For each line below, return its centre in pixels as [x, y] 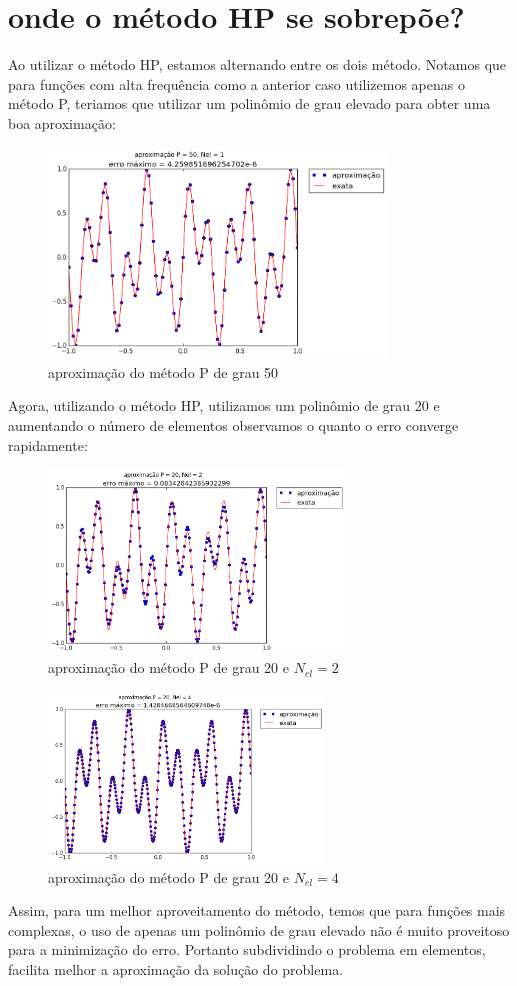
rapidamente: [48, 444]
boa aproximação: [62, 122]
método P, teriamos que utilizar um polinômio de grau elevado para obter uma [249, 103]
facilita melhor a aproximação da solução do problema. [176, 968]
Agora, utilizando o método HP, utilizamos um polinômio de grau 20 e [224, 405]
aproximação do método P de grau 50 [163, 371]
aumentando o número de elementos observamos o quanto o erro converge [233, 425]
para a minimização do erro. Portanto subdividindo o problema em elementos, [247, 949]
